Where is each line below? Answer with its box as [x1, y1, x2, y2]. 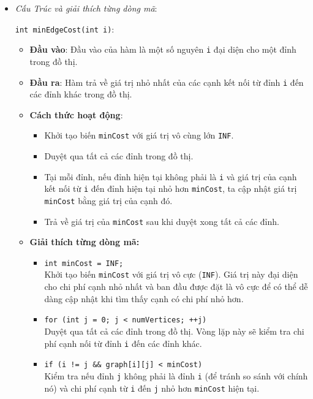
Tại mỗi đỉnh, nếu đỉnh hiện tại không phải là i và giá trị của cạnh [44, 170, 297, 183]
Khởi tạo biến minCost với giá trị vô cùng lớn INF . [44, 129, 234, 142]
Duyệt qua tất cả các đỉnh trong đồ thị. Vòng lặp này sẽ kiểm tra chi [44, 324, 304, 337]
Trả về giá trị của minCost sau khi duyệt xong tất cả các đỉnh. [44, 215, 279, 227]
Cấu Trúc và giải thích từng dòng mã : [15, 2, 157, 14]
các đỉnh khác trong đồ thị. [29, 88, 132, 101]
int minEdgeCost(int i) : [15, 22, 115, 35]
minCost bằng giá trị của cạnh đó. [44, 194, 173, 207]
